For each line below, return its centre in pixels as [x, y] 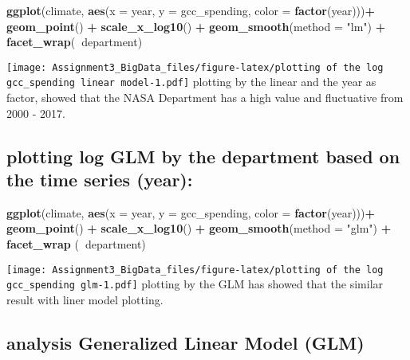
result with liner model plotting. [85, 299]
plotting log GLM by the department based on [203, 156]
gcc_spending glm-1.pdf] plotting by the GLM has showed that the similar [195, 284]
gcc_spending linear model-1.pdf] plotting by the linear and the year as [191, 82]
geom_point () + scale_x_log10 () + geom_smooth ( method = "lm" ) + [196, 26]
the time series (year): [100, 180]
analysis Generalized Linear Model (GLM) [185, 342]
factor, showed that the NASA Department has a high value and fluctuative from [205, 98]
